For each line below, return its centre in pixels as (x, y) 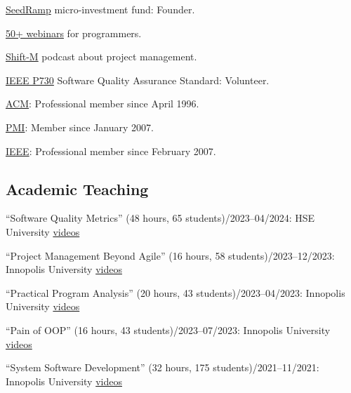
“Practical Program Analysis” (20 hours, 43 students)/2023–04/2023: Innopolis (175, 292)
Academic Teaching (77, 188)
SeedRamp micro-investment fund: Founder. (100, 9)
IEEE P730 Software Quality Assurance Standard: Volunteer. (138, 80)
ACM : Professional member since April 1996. (102, 104)
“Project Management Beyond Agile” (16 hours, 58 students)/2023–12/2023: (170, 255)
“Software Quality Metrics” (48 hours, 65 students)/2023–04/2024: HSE (160, 218)
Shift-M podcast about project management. (101, 56)
